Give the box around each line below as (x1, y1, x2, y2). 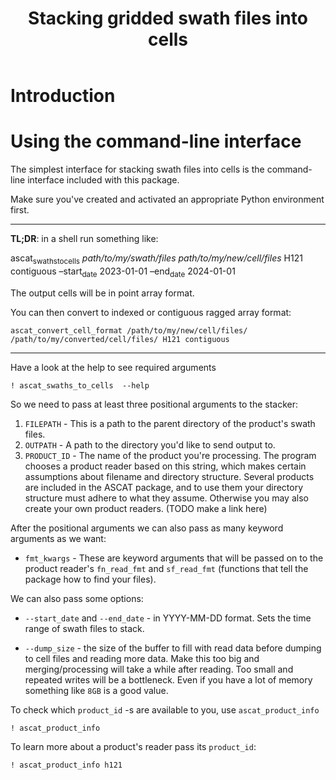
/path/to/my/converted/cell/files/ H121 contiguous (10, 334, 230, 344)
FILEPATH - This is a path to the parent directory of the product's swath (24, 417, 316, 429)
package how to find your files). (24, 573, 157, 585)
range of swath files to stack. (24, 622, 145, 634)
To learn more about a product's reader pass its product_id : (10, 740, 257, 752)
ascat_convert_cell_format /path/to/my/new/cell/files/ (10, 325, 248, 336)
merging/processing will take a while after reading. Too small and (24, 663, 294, 675)
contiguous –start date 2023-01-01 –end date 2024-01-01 (10, 265, 236, 279)
